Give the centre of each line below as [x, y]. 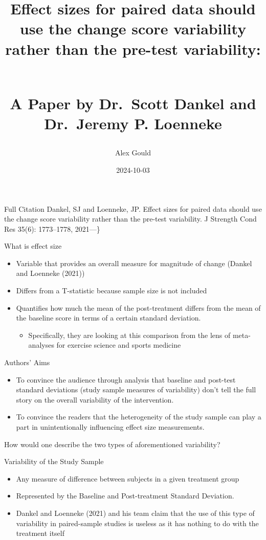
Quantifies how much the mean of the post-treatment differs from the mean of [138, 307]
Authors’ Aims [27, 362]
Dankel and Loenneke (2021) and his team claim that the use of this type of [135, 513]
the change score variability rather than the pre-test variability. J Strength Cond [130, 219]
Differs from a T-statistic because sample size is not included [112, 291]
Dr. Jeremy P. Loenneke [133, 123]
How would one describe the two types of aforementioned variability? [112, 444]
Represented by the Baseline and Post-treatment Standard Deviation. [125, 496]
